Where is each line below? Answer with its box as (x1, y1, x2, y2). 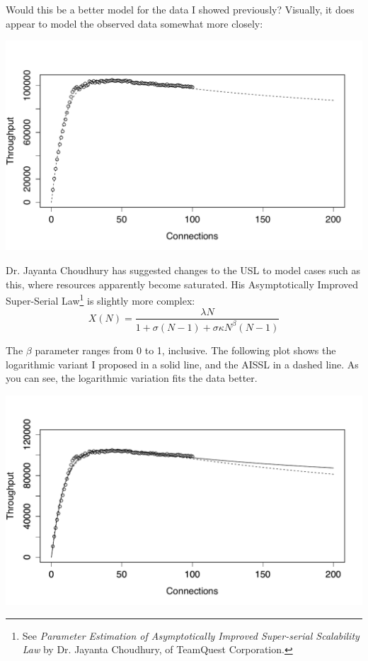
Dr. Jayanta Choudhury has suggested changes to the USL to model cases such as (6, 263, 360, 278)
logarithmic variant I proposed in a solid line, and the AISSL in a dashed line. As (6, 356, 359, 371)
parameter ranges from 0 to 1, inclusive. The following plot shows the (35, 342, 336, 357)
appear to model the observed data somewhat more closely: (6, 16, 263, 30)
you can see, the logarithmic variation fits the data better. (6, 371, 258, 385)
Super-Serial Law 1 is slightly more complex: (6, 291, 195, 307)
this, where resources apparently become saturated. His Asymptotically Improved (6, 276, 359, 291)
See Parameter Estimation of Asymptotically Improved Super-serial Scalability (22, 628, 360, 643)
